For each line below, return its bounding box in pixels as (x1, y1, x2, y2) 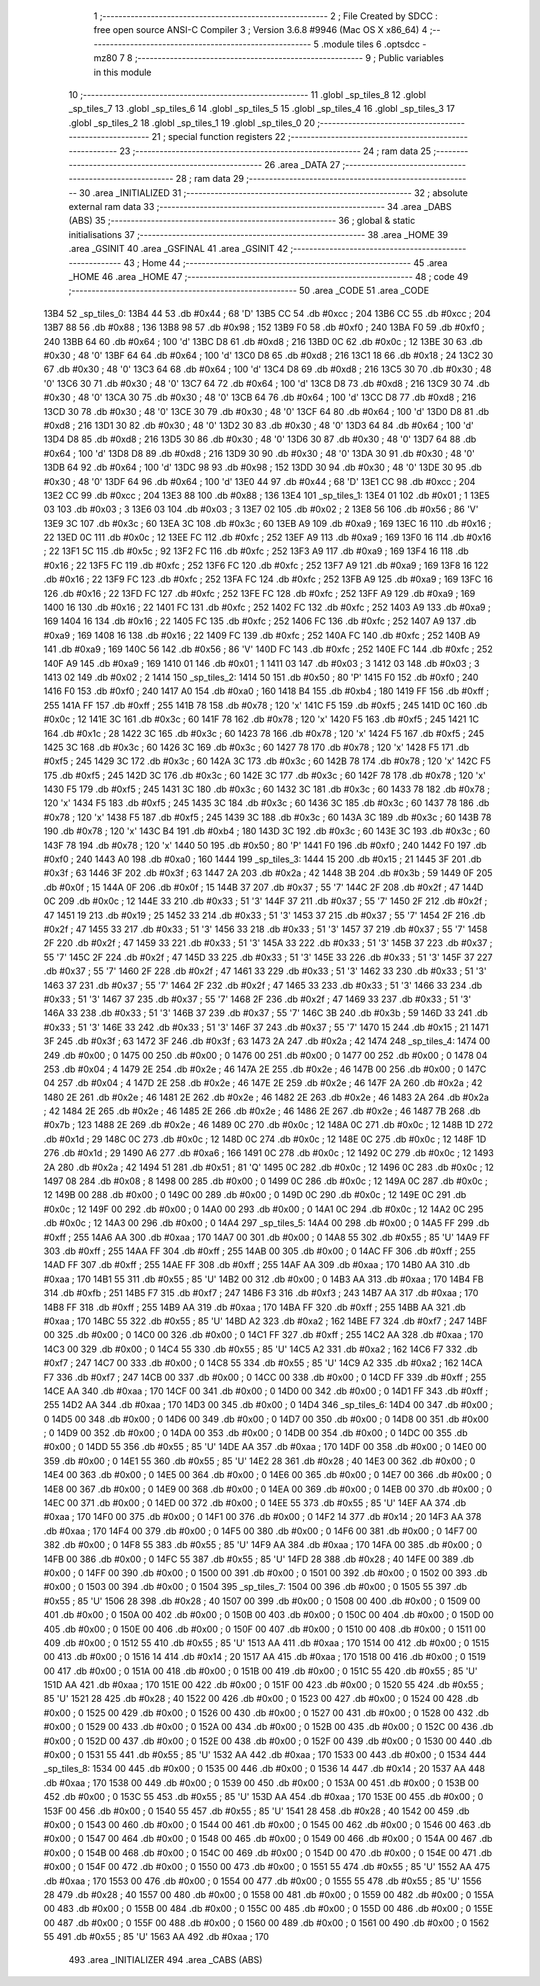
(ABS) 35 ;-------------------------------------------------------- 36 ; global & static (68, 215, 416, 227)
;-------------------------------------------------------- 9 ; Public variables (134, 52, 444, 64)
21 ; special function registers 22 (151, 131, 286, 143)
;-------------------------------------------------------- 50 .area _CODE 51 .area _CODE (68, 285, 430, 297)
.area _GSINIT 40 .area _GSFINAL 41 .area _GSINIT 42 (68, 243, 289, 255)
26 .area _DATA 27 (264, 158, 341, 170)
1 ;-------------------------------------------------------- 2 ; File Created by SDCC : (93, 10, 439, 22)
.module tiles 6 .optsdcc (320, 38, 420, 50)
